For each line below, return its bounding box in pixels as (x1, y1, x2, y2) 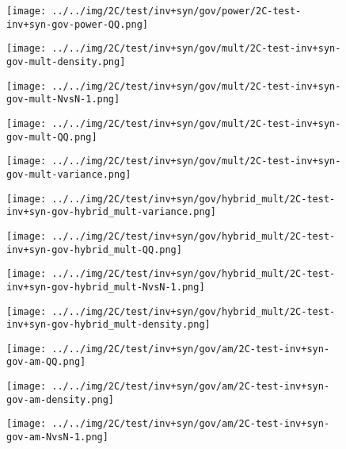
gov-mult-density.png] (6, 56, 126, 67)
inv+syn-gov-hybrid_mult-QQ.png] (6, 244, 182, 255)
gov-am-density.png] (6, 393, 115, 405)
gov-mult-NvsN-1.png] (6, 94, 120, 106)
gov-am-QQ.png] (6, 356, 86, 368)
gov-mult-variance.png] (6, 168, 131, 180)
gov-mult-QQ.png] (6, 131, 97, 143)
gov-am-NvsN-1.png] (6, 432, 108, 443)
